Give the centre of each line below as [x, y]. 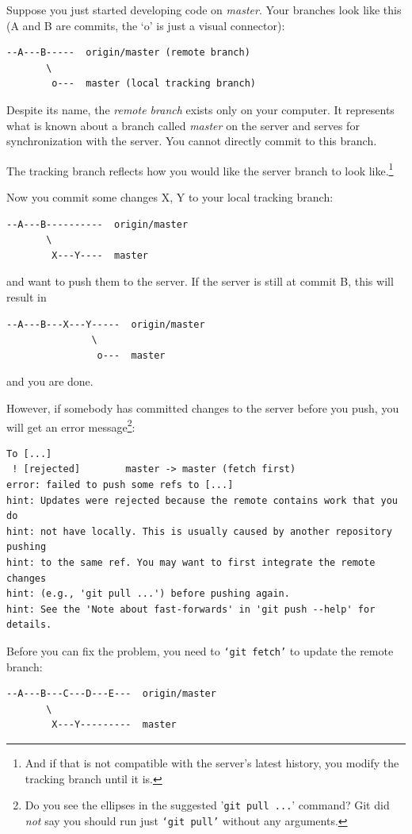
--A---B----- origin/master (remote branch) [128, 53]
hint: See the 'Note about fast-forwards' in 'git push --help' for [191, 609]
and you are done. [50, 381]
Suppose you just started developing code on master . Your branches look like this [204, 10]
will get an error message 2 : [71, 425]
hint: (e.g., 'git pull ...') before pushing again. [148, 594]
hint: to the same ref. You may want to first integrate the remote [191, 562]
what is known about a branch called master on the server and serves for [183, 125]
